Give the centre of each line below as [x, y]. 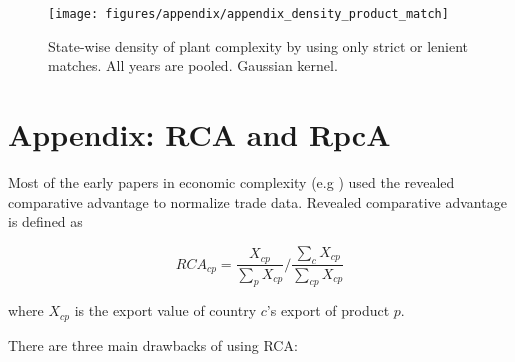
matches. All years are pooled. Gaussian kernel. [193, 65]
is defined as [45, 221]
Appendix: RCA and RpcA [199, 134]
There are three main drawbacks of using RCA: [153, 344]
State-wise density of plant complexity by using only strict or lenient [258, 45]
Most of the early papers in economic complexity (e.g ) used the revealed [231, 181]
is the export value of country [165, 310]
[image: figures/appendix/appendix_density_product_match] [248, 14]
